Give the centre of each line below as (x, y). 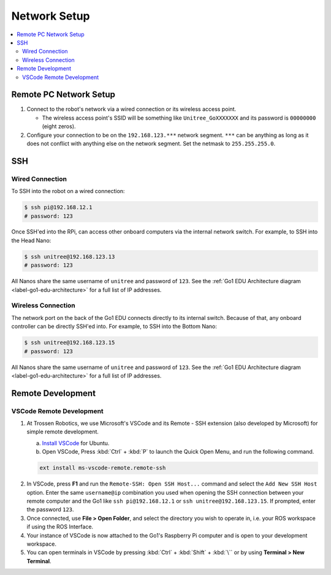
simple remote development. (63, 432)
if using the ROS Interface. (60, 527)
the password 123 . (50, 509)
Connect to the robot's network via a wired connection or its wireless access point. (131, 109)
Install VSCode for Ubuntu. (76, 443)
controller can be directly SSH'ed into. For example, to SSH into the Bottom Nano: (114, 326)
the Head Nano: (31, 240)
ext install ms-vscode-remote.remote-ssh (103, 468)
